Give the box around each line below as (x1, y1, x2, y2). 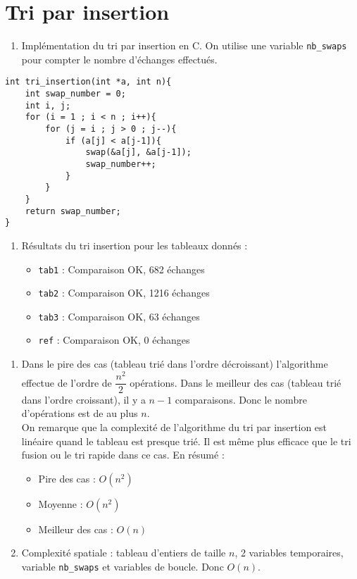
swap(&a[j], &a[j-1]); (85, 147, 192, 158)
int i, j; (25, 100, 71, 111)
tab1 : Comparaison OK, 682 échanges (38, 261, 205, 276)
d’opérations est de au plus (21, 406, 138, 421)
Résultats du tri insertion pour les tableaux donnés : (21, 237, 248, 252)
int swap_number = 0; (25, 89, 126, 99)
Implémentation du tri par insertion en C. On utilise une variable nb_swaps (21, 38, 347, 53)
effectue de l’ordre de (21, 375, 112, 390)
